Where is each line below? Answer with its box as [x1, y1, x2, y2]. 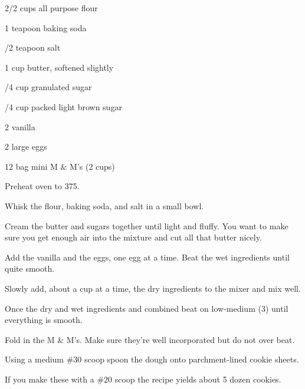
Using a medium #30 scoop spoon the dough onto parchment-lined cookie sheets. [5, 353, 299, 365]
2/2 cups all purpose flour [5, 2, 98, 14]
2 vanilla [5, 120, 35, 133]
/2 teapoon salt [5, 41, 61, 54]
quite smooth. [5, 262, 55, 275]
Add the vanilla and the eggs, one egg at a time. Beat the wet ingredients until [5, 250, 290, 263]
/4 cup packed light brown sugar [5, 100, 122, 113]
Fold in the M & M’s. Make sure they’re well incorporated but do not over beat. [5, 333, 295, 345]
